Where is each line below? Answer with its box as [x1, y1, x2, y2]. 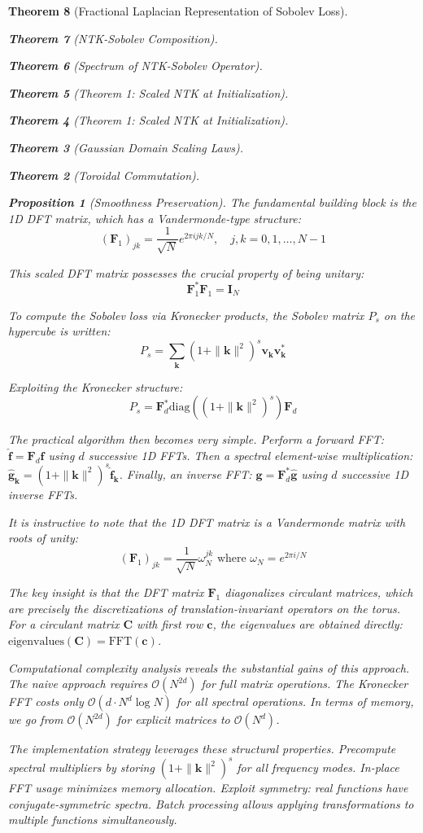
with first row [137, 616, 203, 633]
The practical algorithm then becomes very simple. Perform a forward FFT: [8, 431, 385, 448]
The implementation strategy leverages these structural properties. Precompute [8, 740, 396, 757]
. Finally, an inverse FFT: [119, 465, 252, 482]
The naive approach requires [8, 675, 148, 692]
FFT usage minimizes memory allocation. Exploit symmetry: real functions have [8, 779, 408, 796]
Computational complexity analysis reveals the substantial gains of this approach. [8, 659, 410, 676]
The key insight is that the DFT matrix [8, 584, 204, 601]
